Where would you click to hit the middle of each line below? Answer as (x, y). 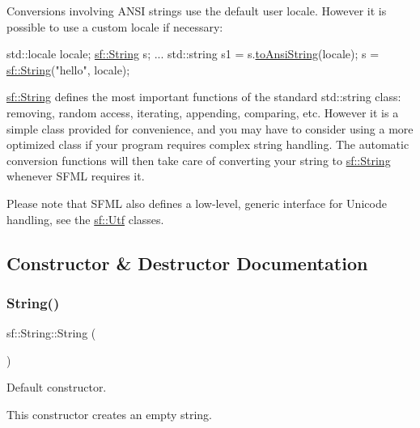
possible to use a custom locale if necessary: (115, 26)
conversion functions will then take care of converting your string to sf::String (199, 160)
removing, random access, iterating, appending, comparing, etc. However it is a (203, 112)
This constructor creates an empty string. (110, 414)
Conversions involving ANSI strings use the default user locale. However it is (197, 11)
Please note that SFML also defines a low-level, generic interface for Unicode (197, 203)
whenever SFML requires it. (76, 176)
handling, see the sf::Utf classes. (85, 219)
